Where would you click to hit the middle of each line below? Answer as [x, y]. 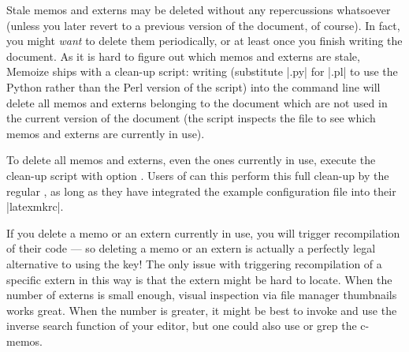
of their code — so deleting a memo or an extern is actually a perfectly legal [191, 248]
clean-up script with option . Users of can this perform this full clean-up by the [198, 175]
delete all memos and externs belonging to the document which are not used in [197, 102]
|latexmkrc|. [35, 206]
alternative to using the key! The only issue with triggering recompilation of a [194, 263]
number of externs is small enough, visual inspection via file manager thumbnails [202, 295]
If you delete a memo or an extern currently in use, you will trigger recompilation [203, 232]
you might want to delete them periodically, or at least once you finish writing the [204, 41]
